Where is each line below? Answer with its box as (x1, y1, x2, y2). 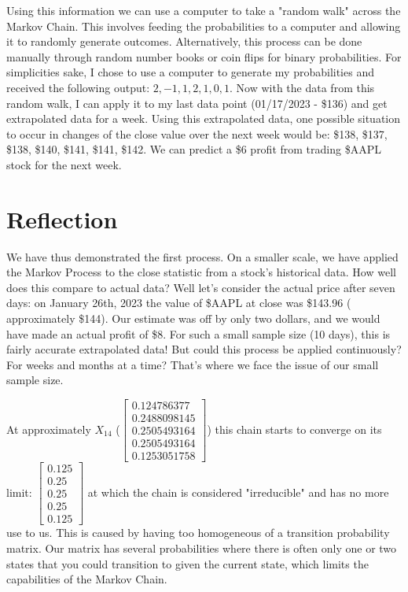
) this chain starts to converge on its (207, 420, 382, 437)
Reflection (6, 202, 118, 235)
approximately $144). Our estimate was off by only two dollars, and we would (6, 310, 380, 327)
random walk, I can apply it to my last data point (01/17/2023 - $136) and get (6, 94, 388, 111)
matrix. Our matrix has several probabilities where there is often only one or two (6, 539, 397, 556)
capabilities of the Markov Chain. (6, 571, 167, 587)
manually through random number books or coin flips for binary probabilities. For (6, 48, 402, 65)
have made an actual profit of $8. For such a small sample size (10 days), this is (6, 325, 391, 342)
